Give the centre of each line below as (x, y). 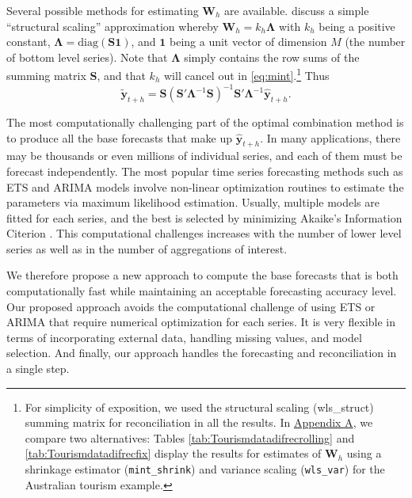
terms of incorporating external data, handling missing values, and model (184, 337)
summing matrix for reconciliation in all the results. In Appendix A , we (199, 422)
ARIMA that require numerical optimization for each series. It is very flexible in (201, 322)
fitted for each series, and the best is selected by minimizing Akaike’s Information (204, 217)
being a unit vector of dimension (248, 42)
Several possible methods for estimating (103, 10)
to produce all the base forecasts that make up (119, 137)
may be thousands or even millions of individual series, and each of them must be (204, 156)
